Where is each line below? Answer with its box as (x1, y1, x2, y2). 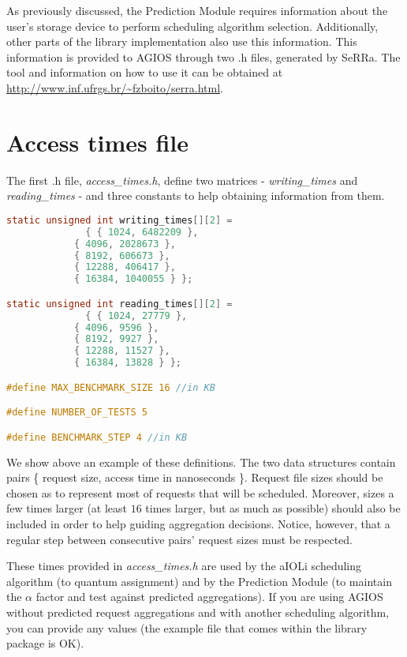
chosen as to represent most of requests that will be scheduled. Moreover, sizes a (6, 484, 394, 501)
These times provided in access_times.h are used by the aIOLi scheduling (6, 558, 362, 574)
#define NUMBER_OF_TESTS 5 (6, 407, 147, 419)
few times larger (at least (6, 500, 128, 516)
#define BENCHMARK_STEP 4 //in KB (6, 431, 188, 443)
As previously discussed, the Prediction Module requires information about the (6, 2, 388, 18)
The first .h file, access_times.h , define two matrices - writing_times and (6, 171, 358, 188)
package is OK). (6, 635, 84, 651)
